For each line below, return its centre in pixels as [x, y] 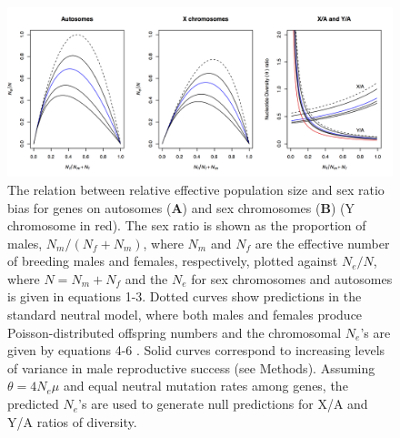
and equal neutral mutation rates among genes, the [205, 386]
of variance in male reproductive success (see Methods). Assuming [191, 367]
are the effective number [322, 243]
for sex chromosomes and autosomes [292, 278]
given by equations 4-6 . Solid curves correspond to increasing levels [196, 350]
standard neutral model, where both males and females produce [185, 315]
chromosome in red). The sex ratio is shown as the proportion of [187, 225]
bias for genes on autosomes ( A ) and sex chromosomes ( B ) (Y [181, 207]
